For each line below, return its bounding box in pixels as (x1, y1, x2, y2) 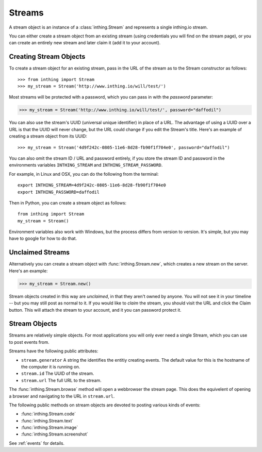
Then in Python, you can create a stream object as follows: (9, 200, 127, 206)
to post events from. (9, 339, 49, 345)
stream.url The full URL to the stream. (21, 377, 102, 383)
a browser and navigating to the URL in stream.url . (9, 393, 115, 399)
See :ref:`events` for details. (9, 440, 65, 446)
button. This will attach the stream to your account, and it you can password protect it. (9, 307, 181, 313)
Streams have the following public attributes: (9, 348, 98, 354)
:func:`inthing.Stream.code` (21, 411, 76, 417)
